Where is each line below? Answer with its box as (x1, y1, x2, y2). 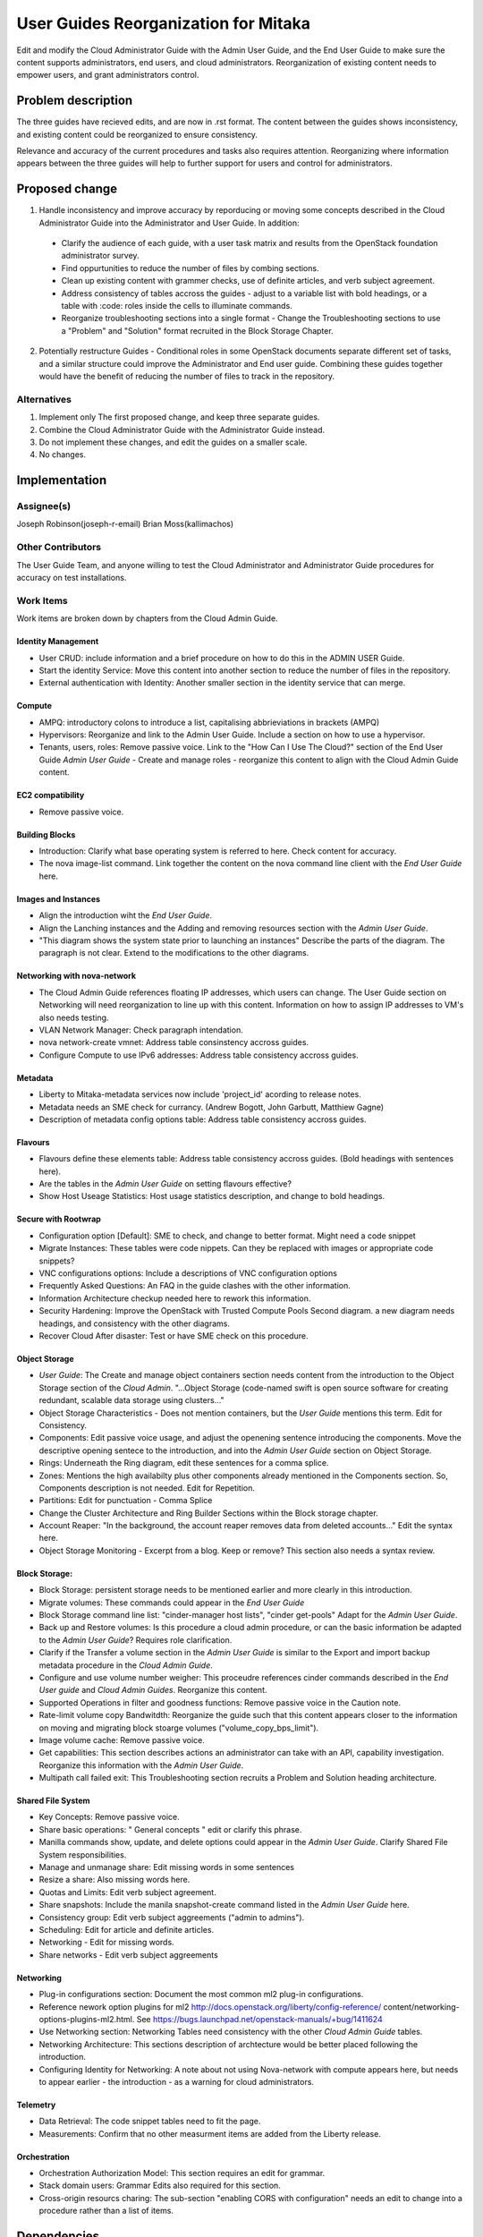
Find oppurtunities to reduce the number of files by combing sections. (61, 262, 319, 273)
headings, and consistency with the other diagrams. (38, 1318, 230, 1329)
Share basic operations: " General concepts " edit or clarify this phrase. (38, 1824, 302, 1834)
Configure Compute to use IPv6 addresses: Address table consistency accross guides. (38, 1050, 359, 1060)
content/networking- (383, 2001, 460, 2012)
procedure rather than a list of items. (38, 2206, 174, 2216)
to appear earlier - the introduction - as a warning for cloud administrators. (38, 2076, 315, 2087)
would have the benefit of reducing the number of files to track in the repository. (38, 371, 335, 381)
